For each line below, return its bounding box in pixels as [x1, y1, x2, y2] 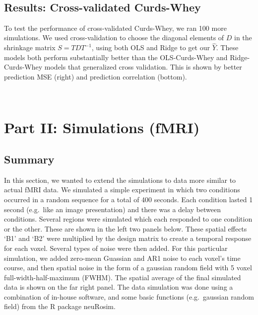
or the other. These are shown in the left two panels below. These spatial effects [4, 223, 247, 234]
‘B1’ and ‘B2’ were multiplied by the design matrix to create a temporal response [4, 233, 252, 243]
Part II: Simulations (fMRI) [4, 117, 200, 138]
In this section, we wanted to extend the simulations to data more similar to [4, 174, 236, 185]
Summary [4, 151, 55, 166]
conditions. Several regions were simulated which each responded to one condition [4, 214, 253, 224]
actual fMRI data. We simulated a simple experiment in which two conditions [4, 184, 240, 195]
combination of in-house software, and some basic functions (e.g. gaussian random [4, 291, 254, 302]
